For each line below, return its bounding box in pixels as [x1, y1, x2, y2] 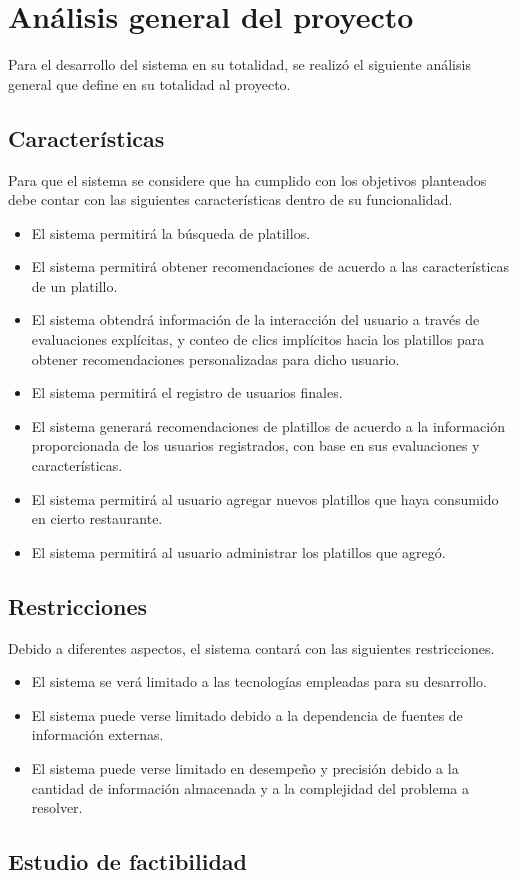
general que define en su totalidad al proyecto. [8, 73, 291, 94]
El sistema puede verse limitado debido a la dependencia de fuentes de [31, 704, 463, 725]
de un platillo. [31, 275, 118, 296]
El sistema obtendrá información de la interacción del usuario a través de [31, 309, 480, 330]
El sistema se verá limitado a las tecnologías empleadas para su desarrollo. [31, 671, 487, 692]
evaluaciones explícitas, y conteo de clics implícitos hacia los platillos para [31, 329, 485, 350]
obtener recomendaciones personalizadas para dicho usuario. [31, 348, 400, 369]
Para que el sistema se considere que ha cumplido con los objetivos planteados [8, 169, 487, 190]
